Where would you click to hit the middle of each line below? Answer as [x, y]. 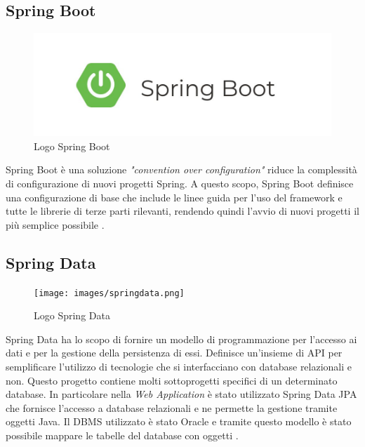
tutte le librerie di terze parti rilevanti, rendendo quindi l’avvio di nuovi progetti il [182, 211]
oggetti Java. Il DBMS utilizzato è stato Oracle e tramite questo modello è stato [179, 421]
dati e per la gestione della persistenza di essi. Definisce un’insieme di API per [174, 353]
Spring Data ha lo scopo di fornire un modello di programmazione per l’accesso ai [181, 339]
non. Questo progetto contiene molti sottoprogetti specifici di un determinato [172, 380]
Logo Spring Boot [72, 146]
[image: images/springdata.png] [109, 293]
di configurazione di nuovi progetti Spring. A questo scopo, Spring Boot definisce [180, 183]
